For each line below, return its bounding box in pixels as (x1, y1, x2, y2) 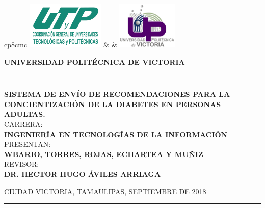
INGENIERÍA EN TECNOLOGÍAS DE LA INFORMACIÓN (4, 128, 228, 139)
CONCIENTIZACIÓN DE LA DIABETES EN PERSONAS (4, 98, 221, 109)
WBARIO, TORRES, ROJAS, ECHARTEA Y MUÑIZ (4, 148, 203, 159)
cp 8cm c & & (4, 39, 117, 50)
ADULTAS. (4, 109, 45, 119)
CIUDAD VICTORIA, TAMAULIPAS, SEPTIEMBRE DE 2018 (4, 186, 206, 196)
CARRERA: (4, 119, 43, 129)
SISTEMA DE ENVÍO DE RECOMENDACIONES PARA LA (4, 89, 230, 99)
